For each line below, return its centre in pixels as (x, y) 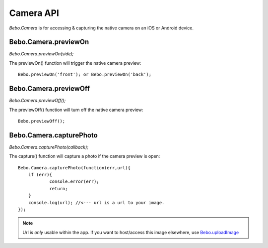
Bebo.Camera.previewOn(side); (41, 54)
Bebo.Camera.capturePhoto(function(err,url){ (74, 168)
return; (59, 188)
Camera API (34, 13)
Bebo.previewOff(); (42, 121)
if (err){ (40, 175)
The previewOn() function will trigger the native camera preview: (75, 63)
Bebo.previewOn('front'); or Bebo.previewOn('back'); (85, 74)
